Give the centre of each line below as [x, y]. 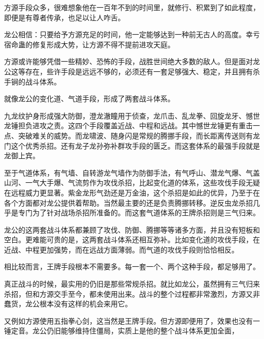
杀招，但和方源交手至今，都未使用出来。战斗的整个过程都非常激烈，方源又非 [132, 293]
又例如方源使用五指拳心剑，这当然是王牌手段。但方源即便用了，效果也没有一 [132, 320]
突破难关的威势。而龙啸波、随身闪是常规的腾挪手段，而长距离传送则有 [135, 135]
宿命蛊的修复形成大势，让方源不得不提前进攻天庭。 [89, 44]
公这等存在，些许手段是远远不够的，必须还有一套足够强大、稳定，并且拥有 [128, 71]
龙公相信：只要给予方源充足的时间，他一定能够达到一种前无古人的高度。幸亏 [132, 34]
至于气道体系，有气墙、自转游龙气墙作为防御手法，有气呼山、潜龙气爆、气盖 [132, 172]
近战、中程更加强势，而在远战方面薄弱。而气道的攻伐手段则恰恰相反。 [121, 249]
